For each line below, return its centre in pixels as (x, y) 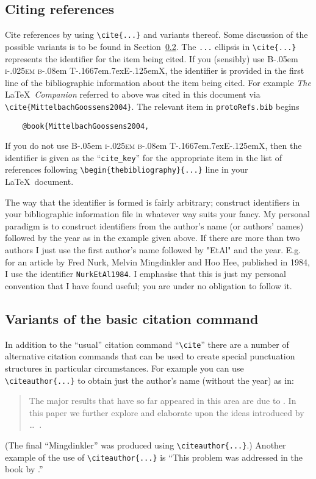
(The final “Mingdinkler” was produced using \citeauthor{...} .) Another (145, 445)
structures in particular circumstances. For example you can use (124, 368)
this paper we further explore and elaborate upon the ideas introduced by (167, 412)
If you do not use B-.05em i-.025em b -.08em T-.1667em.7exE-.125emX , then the (153, 146)
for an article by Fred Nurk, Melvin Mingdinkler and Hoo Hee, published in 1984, (157, 261)
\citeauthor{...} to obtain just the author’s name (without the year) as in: (149, 380)
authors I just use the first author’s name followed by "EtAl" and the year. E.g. (153, 250)
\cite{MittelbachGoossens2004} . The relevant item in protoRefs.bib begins (152, 106)
